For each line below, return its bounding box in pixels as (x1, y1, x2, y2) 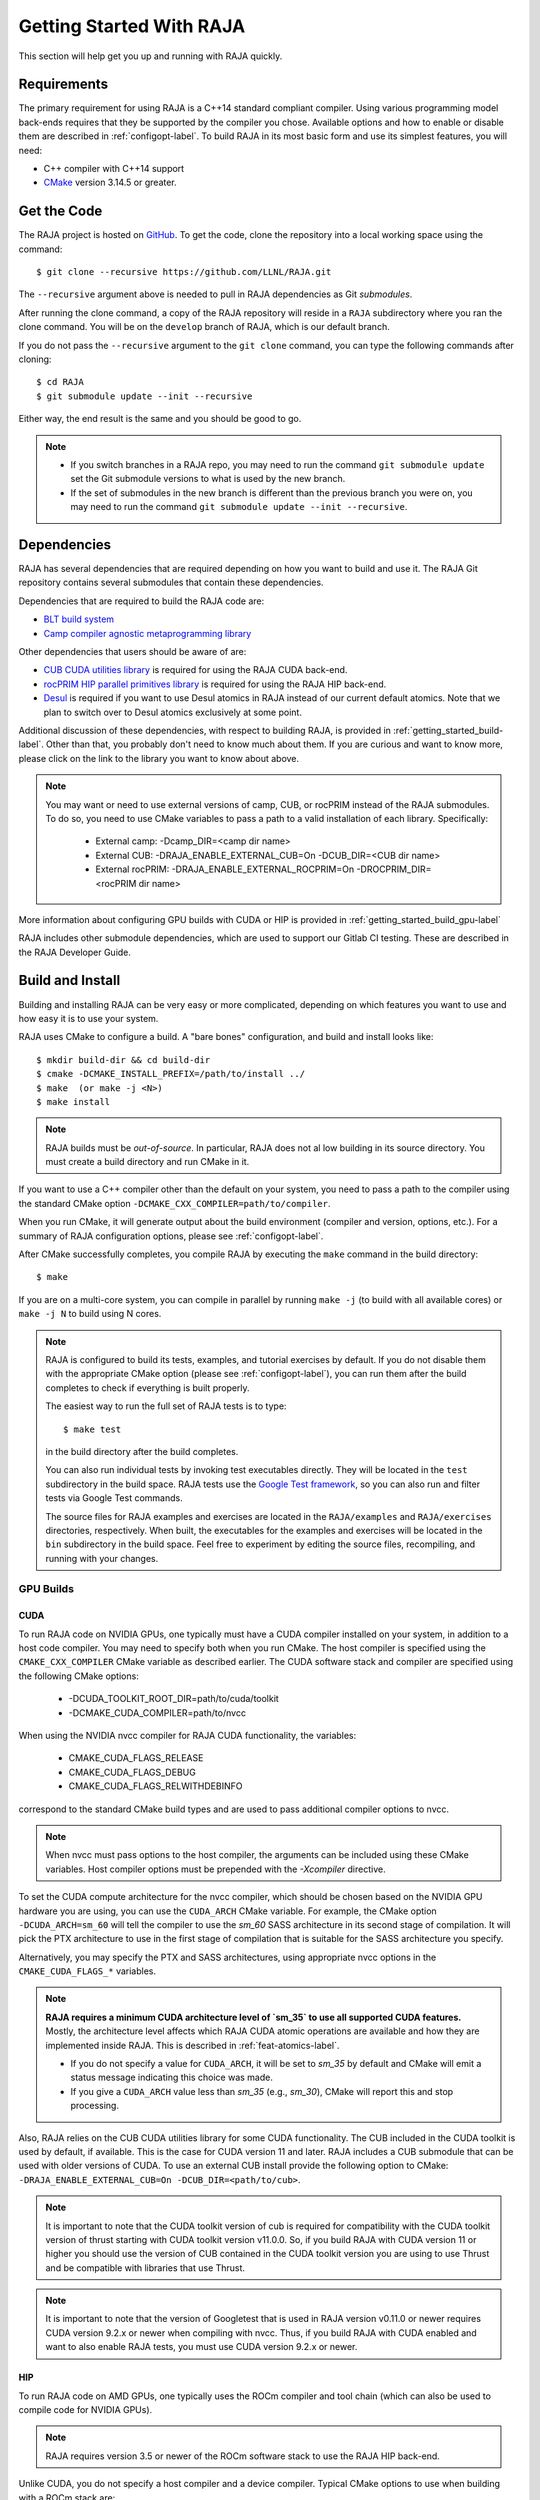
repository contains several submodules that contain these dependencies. (18, 576, 324, 589)
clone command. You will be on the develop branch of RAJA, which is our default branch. (18, 321, 390, 333)
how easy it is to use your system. (18, 1012, 159, 1024)
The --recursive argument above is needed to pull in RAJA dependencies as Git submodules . (18, 288, 413, 300)
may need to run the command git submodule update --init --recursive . (70, 501, 408, 513)
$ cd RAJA (36, 376, 84, 388)
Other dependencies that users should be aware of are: (18, 646, 247, 658)
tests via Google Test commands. (45, 1492, 184, 1504)
